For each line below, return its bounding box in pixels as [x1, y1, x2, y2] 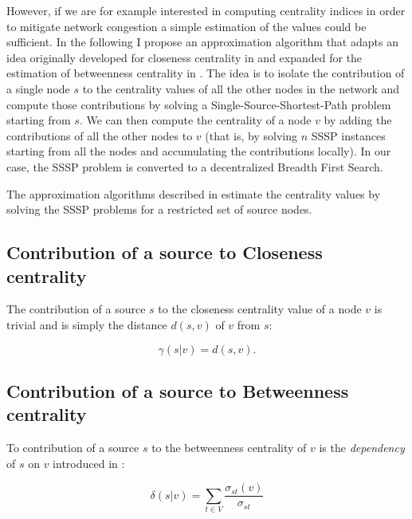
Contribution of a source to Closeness [6, 240, 323, 265]
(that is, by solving [205, 127, 297, 144]
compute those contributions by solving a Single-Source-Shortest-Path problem [6, 96, 391, 112]
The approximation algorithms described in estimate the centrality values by [6, 185, 381, 202]
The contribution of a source [6, 301, 146, 317]
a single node [6, 80, 70, 96]
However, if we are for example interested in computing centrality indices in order [6, 2, 406, 18]
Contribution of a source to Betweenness [6, 378, 349, 403]
